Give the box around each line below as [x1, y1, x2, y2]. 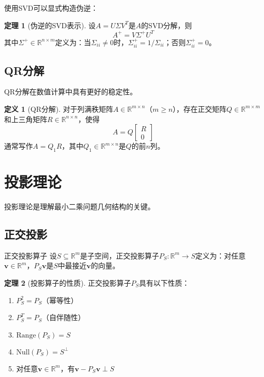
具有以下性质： [139, 277, 190, 288]
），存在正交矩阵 [172, 103, 227, 114]
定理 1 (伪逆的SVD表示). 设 [4, 19, 96, 30]
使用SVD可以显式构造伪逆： [4, 3, 98, 13]
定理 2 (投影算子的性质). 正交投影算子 [4, 277, 131, 288]
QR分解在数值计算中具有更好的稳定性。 [4, 86, 137, 97]
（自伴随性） [42, 312, 86, 323]
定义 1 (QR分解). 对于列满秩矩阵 [4, 103, 113, 114]
